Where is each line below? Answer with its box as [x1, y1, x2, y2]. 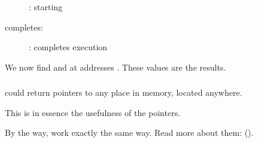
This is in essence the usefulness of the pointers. [5, 106, 181, 118]
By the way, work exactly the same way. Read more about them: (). [5, 126, 254, 139]
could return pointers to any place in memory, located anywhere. [5, 86, 242, 99]
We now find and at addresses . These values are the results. [5, 60, 226, 73]
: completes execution [29, 41, 108, 53]
